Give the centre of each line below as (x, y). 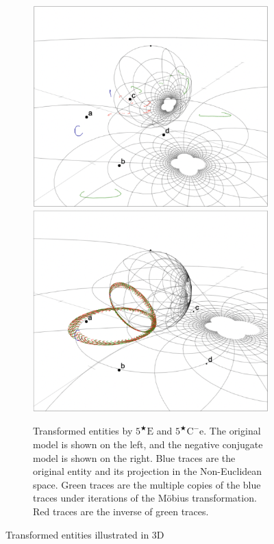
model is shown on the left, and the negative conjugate (148, 444)
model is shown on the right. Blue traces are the (134, 457)
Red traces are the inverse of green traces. (121, 511)
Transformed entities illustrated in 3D (85, 534)
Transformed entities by (83, 431)
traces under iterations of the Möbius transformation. (145, 498)
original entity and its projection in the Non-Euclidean (148, 471)
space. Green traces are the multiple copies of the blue (147, 484)
